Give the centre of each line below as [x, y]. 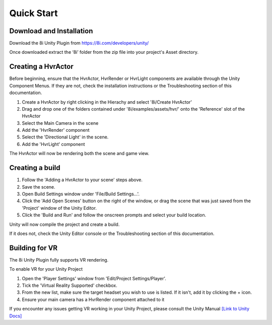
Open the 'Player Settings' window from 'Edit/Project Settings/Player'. [94, 278]
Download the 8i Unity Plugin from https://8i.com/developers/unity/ [79, 43]
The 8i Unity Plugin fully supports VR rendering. [59, 260]
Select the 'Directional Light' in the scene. [65, 137]
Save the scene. [39, 187]
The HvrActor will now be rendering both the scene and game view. [79, 153]
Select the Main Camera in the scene [60, 123]
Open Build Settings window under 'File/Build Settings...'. [81, 194]
